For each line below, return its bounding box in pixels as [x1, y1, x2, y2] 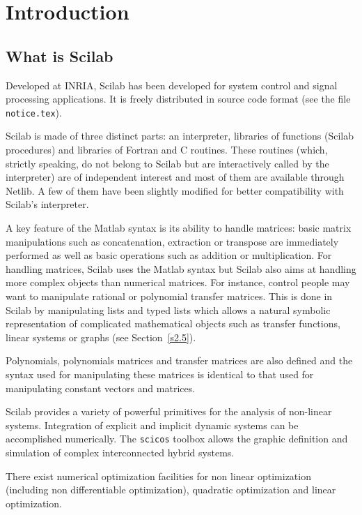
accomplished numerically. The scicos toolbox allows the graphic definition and [6, 431, 348, 446]
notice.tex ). [6, 105, 62, 119]
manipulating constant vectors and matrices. [6, 380, 196, 395]
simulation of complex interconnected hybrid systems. [6, 445, 235, 459]
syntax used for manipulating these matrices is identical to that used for [6, 366, 314, 381]
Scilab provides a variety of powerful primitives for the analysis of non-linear [6, 404, 332, 419]
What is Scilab [6, 45, 113, 66]
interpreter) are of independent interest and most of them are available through [6, 170, 345, 184]
